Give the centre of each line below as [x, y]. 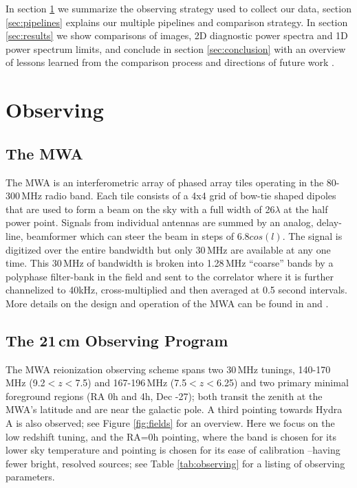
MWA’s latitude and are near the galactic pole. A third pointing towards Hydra [174, 409]
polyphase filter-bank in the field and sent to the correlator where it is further [170, 276]
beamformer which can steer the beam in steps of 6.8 [138, 235]
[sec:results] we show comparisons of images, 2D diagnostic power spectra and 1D [177, 35]
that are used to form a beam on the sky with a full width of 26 [140, 209]
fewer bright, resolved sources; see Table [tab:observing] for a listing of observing [175, 463]
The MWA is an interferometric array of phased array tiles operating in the [165, 182]
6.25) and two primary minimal [283, 382]
